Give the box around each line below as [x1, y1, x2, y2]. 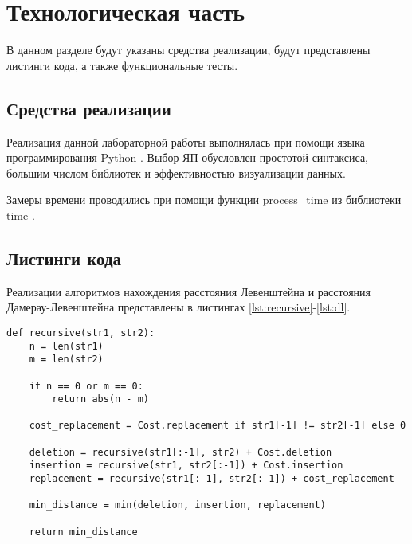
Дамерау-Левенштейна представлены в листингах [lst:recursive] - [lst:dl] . [6, 299, 351, 315]
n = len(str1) [29, 340, 104, 352]
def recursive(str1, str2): [6, 327, 155, 339]
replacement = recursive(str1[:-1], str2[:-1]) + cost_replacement [29, 473, 394, 485]
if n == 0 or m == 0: [29, 380, 143, 392]
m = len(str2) [29, 354, 104, 366]
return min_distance [29, 526, 138, 538]
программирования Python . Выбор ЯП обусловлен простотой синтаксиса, [6, 149, 369, 166]
